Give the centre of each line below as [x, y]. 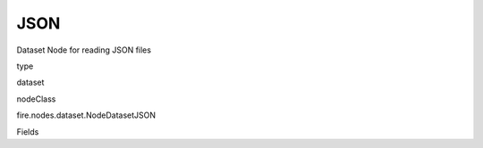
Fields [28, 132]
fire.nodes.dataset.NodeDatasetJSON [86, 115]
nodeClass [36, 99]
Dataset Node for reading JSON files [84, 50]
